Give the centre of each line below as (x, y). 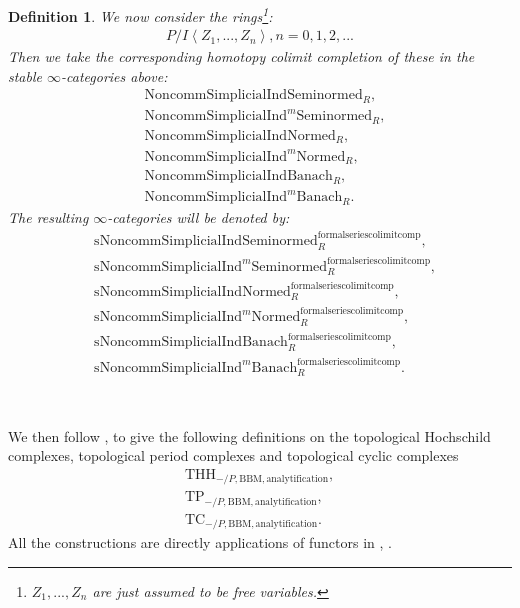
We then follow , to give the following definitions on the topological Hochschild (249, 435)
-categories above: (114, 75)
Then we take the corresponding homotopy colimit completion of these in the (241, 56)
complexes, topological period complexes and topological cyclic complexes (233, 455)
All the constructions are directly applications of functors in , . (200, 542)
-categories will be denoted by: (198, 216)
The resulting (48, 216)
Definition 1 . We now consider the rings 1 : (140, 14)
